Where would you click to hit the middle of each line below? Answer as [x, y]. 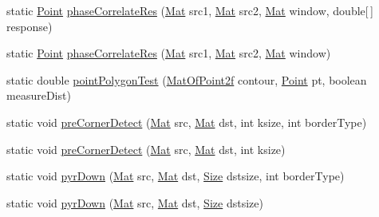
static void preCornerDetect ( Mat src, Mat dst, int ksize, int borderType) [187, 122]
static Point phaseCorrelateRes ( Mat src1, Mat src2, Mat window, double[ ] [190, 10]
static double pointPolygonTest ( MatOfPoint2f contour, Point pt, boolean [187, 79]
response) [30, 26]
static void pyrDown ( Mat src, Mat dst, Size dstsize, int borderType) [176, 176]
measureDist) [39, 95]
